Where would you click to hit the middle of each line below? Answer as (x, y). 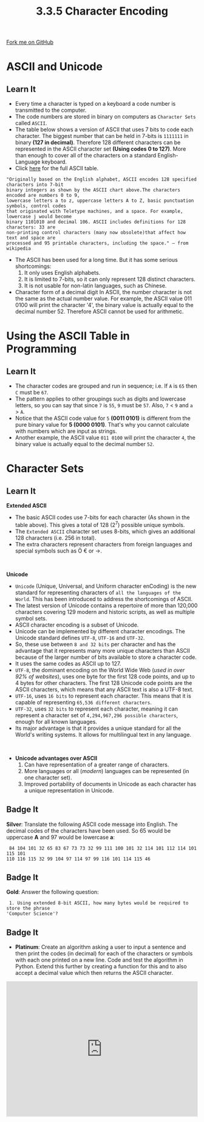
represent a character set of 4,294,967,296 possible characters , (96, 715)
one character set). (48, 777)
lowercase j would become (39, 217)
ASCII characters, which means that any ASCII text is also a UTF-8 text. (104, 689)
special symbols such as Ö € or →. (58, 551)
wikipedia (19, 249)
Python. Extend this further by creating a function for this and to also (101, 966)
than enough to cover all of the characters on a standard (86, 156)
